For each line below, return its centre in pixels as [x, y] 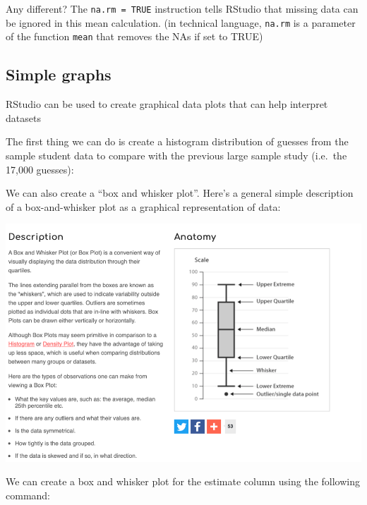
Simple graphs [59, 74]
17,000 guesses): [40, 169]
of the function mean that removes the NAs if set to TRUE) [134, 36]
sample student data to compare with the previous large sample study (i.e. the [176, 155]
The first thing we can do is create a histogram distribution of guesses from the [177, 141]
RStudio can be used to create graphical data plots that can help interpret [167, 104]
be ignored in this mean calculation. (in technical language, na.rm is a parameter [181, 22]
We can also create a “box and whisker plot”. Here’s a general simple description [180, 193]
